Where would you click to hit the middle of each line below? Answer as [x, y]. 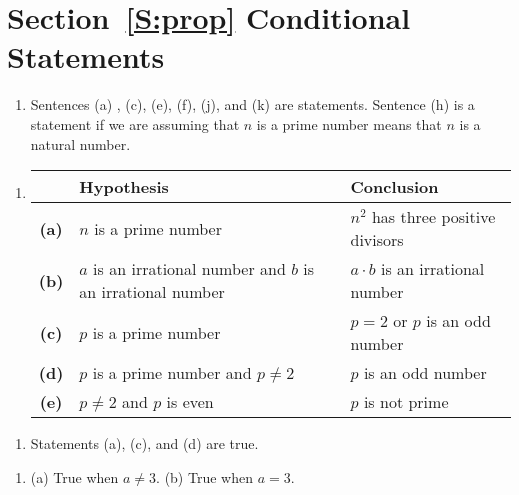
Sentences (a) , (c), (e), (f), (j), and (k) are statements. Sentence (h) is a [252, 104]
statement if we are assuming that [135, 123]
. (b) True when [204, 476]
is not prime [406, 402]
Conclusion [394, 187]
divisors [377, 240]
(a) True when [74, 476]
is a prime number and [172, 373]
